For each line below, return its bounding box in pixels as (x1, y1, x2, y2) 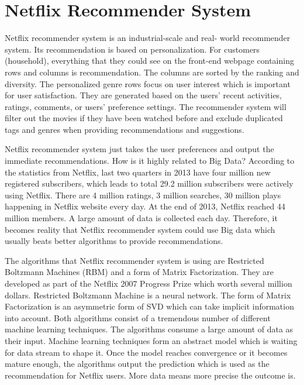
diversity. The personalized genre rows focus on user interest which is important (5, 77, 291, 90)
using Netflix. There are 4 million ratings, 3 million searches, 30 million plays (5, 188, 281, 201)
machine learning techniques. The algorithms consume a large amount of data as (5, 323, 293, 335)
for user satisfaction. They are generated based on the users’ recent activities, (5, 89, 282, 101)
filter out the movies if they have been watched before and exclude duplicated (5, 112, 283, 124)
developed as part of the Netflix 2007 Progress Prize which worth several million (5, 277, 292, 289)
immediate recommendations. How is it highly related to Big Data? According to (5, 154, 295, 167)
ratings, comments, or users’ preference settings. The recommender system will (5, 100, 286, 112)
